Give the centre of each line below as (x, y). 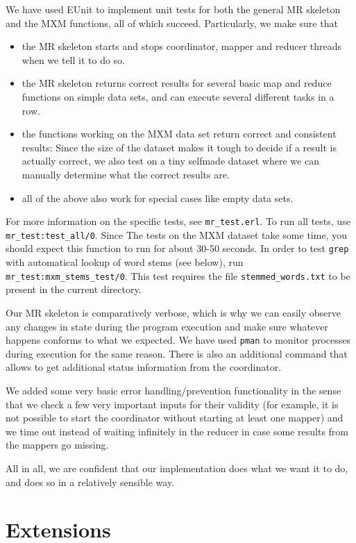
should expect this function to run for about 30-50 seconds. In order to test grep (177, 248)
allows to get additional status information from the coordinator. (144, 367)
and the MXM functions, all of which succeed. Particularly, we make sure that (172, 23)
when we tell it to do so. (74, 59)
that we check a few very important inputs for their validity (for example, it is (172, 404)
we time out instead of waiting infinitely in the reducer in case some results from (177, 431)
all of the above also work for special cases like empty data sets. (158, 198)
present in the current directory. (74, 289)
